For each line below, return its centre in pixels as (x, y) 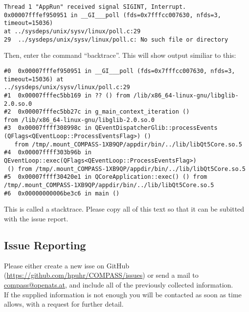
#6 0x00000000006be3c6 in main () (62, 193)
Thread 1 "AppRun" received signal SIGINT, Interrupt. (95, 7)
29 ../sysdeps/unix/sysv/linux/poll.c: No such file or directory (116, 39)
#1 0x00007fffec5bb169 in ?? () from (67, 95)
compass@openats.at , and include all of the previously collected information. (119, 284)
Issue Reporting (45, 245)
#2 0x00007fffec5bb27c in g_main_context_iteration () (97, 112)
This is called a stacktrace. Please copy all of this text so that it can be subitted (124, 209)
